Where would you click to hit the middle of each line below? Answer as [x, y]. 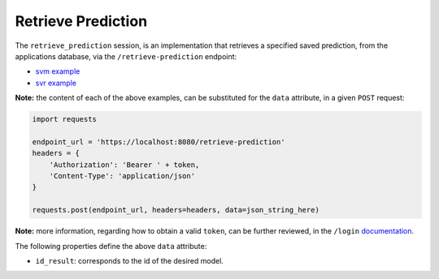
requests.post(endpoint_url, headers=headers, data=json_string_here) [176, 210]
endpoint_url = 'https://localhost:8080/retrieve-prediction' [159, 142]
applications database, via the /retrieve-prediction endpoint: [126, 56]
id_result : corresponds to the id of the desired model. [129, 260]
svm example [58, 71]
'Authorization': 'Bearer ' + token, [124, 165]
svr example [56, 83]
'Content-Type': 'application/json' [122, 176]
